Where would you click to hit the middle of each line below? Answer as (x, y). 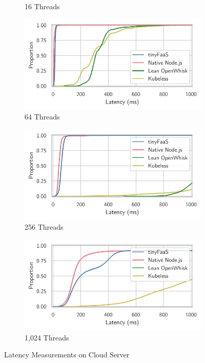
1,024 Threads (47, 337)
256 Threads (44, 227)
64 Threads (42, 117)
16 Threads (42, 6)
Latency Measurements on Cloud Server (67, 355)
